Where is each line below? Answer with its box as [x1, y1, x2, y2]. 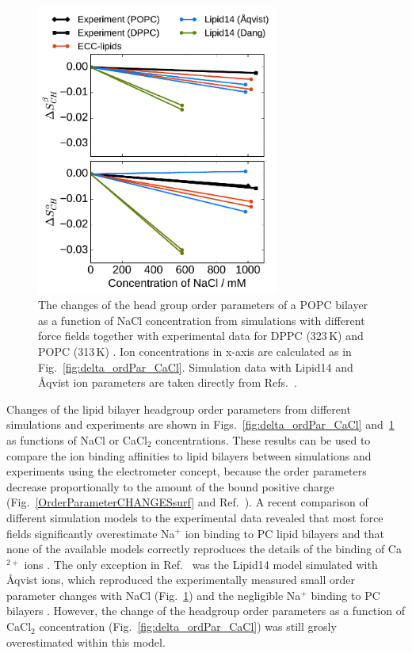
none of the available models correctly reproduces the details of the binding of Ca [6, 540, 402, 557]
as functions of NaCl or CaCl [6, 431, 147, 448]
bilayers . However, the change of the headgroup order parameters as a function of [6, 602, 405, 619]
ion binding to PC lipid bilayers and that [185, 525, 384, 541]
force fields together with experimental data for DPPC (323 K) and [38, 327, 364, 344]
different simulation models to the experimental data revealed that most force [6, 509, 383, 525]
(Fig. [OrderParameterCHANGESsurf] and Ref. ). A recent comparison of [6, 494, 368, 510]
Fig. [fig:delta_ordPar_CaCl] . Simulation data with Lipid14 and [38, 358, 353, 375]
